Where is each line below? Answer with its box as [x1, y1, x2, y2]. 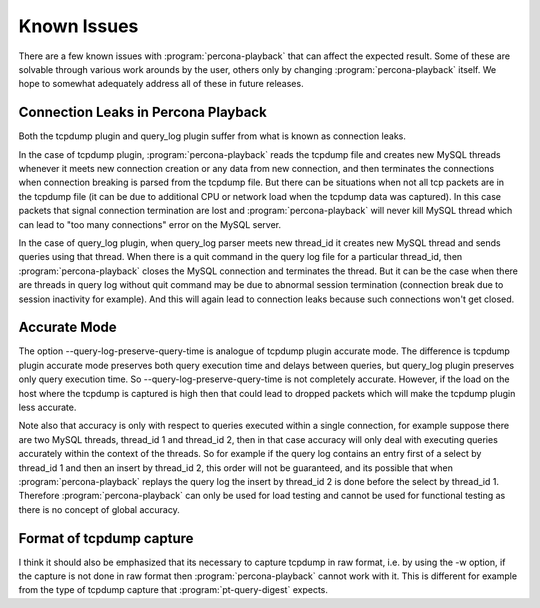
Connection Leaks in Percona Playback [18, 104, 267, 121]
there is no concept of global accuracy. [18, 503, 180, 515]
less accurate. [18, 401, 77, 413]
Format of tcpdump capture [18, 530, 194, 547]
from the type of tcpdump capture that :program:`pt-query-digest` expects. [18, 584, 329, 596]
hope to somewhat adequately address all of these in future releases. [18, 78, 304, 90]
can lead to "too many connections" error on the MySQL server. [18, 218, 282, 230]
